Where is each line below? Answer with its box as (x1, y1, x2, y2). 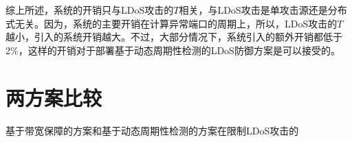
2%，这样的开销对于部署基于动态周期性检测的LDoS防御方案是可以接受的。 (5, 43, 340, 57)
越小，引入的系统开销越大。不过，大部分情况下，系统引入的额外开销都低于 (5, 29, 342, 44)
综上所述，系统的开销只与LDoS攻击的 (5, 3, 174, 16)
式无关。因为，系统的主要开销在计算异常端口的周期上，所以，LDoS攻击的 (5, 16, 338, 30)
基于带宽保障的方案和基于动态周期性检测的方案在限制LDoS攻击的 (5, 123, 299, 137)
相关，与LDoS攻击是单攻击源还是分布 (179, 3, 347, 16)
